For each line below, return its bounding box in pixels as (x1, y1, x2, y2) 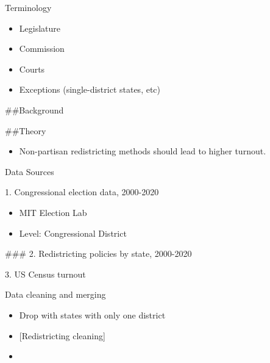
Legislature (19, 21, 60, 34)
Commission (19, 42, 65, 55)
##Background (5, 103, 64, 116)
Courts (19, 62, 45, 75)
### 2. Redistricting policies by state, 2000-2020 (5, 247, 192, 260)
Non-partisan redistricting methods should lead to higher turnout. (19, 145, 266, 157)
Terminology (5, 1, 52, 13)
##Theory (5, 124, 46, 137)
